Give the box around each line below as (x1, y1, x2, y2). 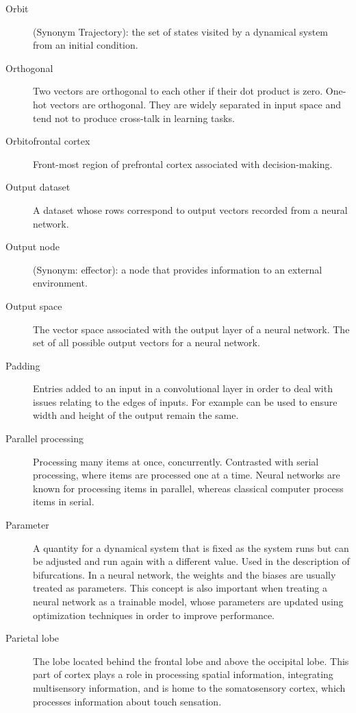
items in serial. (33, 494, 94, 509)
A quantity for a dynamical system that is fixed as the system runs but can (33, 540, 349, 555)
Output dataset (5, 180, 71, 194)
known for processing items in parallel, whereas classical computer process (33, 481, 344, 495)
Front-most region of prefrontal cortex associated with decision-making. (33, 156, 333, 171)
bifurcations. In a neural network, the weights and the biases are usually (33, 567, 336, 581)
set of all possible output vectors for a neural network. (33, 335, 260, 350)
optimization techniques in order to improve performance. (33, 607, 275, 622)
